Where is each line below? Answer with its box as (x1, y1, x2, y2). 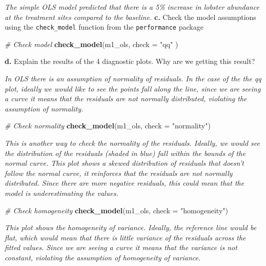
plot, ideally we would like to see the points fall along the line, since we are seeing (5, 83, 261, 94)
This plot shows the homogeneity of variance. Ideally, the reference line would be (5, 222, 257, 233)
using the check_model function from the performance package (5, 21, 203, 32)
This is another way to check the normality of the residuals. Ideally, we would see (5, 138, 260, 148)
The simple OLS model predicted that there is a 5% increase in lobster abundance (5, 2, 259, 12)
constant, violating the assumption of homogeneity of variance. (5, 252, 201, 262)
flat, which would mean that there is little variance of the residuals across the (5, 232, 246, 242)
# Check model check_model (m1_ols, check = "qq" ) (5, 38, 178, 49)
